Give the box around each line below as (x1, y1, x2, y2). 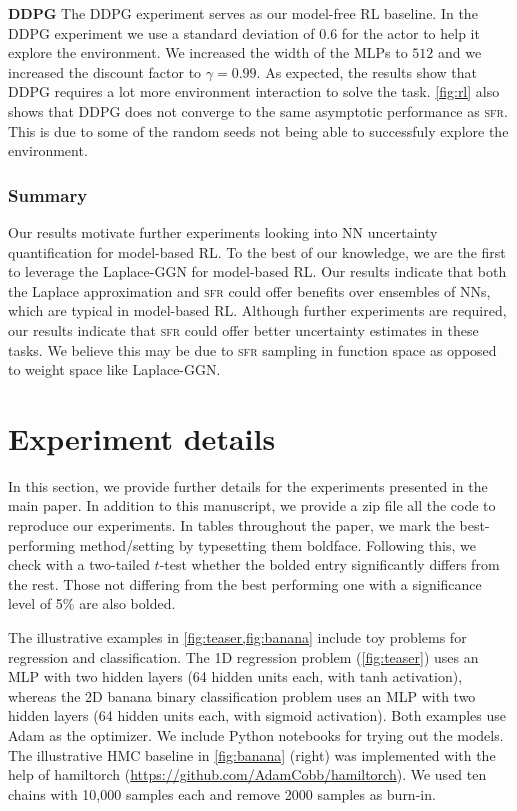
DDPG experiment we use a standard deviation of (8, 22, 315, 43)
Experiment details (8, 417, 276, 458)
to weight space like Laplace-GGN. (8, 359, 221, 380)
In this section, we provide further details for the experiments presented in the (8, 475, 488, 496)
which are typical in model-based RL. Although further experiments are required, (8, 300, 507, 321)
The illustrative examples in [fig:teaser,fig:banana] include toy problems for (8, 627, 467, 647)
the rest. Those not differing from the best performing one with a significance (8, 573, 482, 594)
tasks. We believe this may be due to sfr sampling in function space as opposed (8, 339, 497, 360)
